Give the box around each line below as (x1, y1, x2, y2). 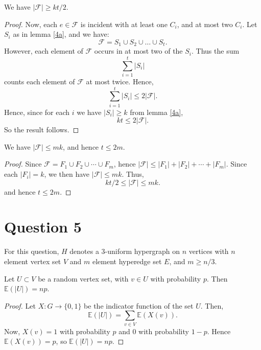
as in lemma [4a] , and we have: (13, 29, 109, 39)
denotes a (69, 246, 99, 256)
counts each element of (4, 76, 75, 86)
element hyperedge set (92, 255, 162, 266)
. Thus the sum (192, 45, 240, 56)
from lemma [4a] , (130, 106, 183, 117)
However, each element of (4, 45, 83, 56)
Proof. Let (4, 300, 36, 311)
